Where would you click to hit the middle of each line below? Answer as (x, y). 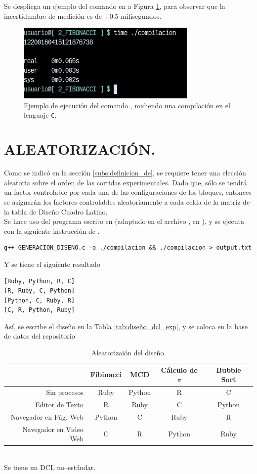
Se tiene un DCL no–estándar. (50, 467)
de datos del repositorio (40, 336)
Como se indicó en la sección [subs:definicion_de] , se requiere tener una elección (125, 173)
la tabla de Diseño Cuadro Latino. (56, 211)
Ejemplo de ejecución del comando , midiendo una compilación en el (127, 105)
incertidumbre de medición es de (53, 16)
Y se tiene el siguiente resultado (52, 264)
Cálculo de (179, 369)
